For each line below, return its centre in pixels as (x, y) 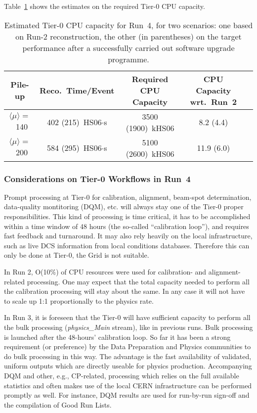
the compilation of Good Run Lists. (58, 404)
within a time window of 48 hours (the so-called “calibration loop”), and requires (127, 226)
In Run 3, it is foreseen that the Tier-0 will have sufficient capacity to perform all (127, 317)
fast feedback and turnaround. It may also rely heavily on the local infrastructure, (128, 236)
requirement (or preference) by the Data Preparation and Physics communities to (128, 346)
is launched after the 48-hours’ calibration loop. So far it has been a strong (117, 337)
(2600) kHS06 (150, 153)
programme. (128, 59)
